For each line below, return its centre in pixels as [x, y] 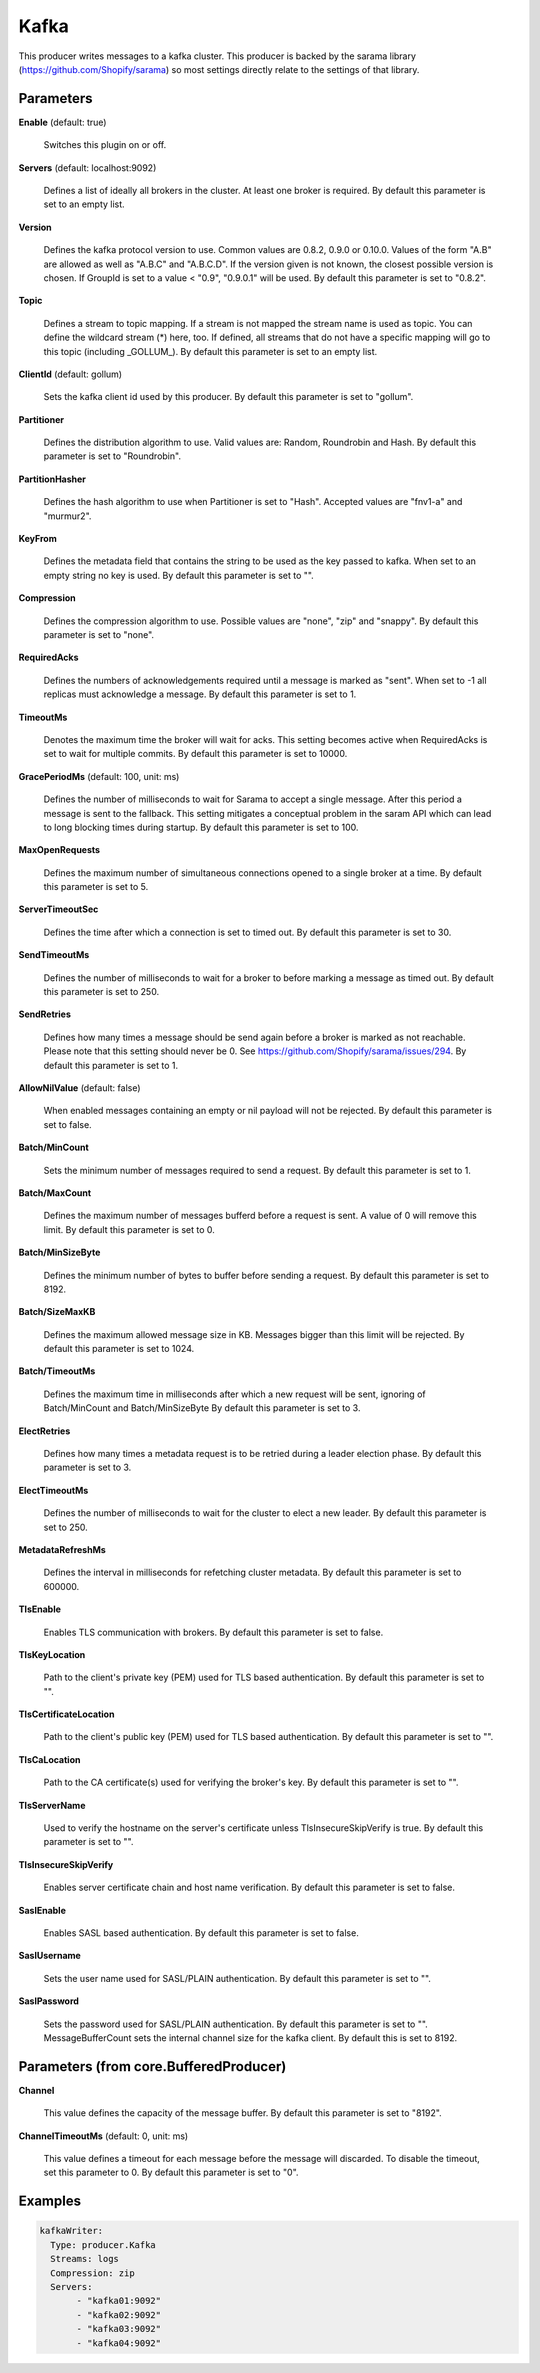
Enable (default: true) [62, 122]
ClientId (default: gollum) [70, 374]
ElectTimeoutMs [53, 1490]
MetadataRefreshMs [62, 1549]
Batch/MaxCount [55, 1192]
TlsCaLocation [49, 1759]
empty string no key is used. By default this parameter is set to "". [178, 575]
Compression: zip [92, 2273]
